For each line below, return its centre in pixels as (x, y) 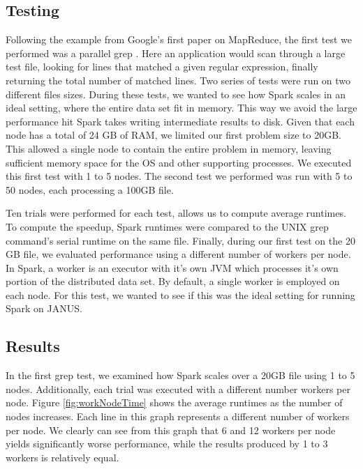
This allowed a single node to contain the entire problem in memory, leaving (169, 148)
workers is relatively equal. (62, 457)
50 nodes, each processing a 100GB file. (90, 189)
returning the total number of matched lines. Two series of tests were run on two (178, 80)
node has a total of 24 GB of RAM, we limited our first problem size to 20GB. (173, 135)
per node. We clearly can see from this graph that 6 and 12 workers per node (171, 430)
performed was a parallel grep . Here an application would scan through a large (176, 53)
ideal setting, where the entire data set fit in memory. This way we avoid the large (181, 108)
